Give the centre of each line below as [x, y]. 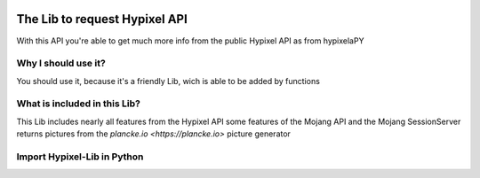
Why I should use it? [61, 64]
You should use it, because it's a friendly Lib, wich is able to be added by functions [168, 81]
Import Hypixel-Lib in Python [80, 157]
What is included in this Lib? [79, 104]
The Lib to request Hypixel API [102, 19]
